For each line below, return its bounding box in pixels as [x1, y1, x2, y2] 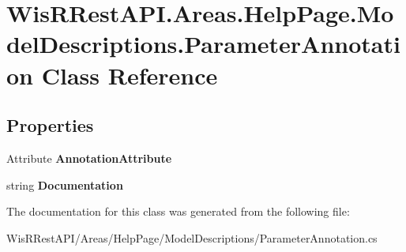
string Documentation [6, 176, 123, 193]
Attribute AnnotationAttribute [6, 149, 172, 166]
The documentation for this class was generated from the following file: [6, 203, 350, 220]
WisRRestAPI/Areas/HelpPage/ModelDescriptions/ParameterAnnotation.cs [6, 229, 378, 246]
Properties [6, 113, 94, 137]
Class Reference [41, 58, 218, 91]
